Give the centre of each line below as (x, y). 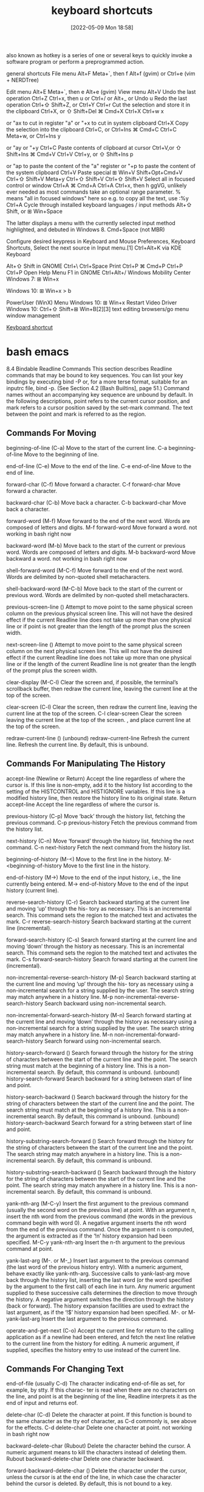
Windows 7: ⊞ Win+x (33, 279)
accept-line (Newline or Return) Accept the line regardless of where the (96, 778)
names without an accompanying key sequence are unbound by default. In (100, 394)
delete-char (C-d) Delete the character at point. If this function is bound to (99, 1415)
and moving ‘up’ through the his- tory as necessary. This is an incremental (99, 908)
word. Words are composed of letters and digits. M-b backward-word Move (101, 552)
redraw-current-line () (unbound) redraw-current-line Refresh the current (98, 738)
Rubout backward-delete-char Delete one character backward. (85, 1459)
